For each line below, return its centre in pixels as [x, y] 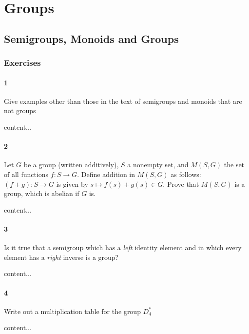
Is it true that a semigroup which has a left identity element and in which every [123, 247]
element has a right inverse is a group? [61, 257]
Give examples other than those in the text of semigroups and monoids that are [123, 101]
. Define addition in [106, 174]
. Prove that [181, 184]
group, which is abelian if [42, 193]
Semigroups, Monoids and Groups [91, 38]
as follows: [186, 174]
